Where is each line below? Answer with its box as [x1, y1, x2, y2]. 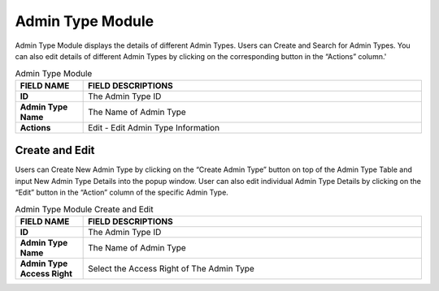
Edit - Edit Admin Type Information [88, 122, 219, 133]
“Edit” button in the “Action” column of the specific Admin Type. [15, 187, 229, 197]
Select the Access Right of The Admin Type [88, 263, 255, 274]
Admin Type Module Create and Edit [15, 203, 154, 215]
